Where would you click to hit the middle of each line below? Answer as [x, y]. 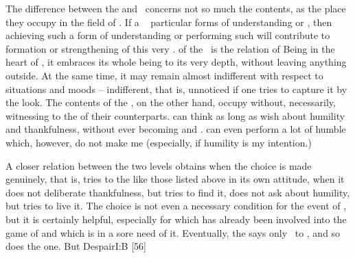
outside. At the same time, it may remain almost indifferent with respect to [164, 75]
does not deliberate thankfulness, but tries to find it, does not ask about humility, [178, 192]
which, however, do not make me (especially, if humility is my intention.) [159, 142]
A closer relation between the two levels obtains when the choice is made [159, 165]
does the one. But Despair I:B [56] [76, 246]
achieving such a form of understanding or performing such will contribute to [168, 35]
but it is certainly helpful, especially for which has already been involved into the [176, 219]
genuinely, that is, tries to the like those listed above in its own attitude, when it [175, 179]
